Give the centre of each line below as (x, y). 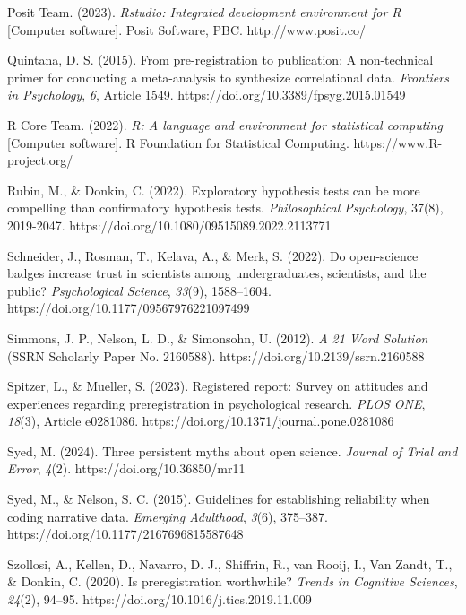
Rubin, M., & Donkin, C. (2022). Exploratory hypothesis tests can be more (214, 190)
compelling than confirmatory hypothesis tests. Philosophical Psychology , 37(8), (225, 208)
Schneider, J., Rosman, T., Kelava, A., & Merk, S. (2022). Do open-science (213, 255)
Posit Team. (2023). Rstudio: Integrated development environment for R (204, 12)
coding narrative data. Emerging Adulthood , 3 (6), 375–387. (168, 516)
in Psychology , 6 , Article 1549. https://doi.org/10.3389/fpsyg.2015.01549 (207, 95)
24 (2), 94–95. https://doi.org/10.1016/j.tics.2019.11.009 (160, 599)
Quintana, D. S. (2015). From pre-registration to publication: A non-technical (220, 60)
